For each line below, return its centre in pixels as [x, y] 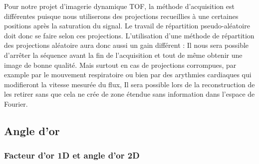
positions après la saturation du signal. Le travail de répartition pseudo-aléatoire [127, 26]
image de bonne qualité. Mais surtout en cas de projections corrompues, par [120, 65]
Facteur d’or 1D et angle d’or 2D [72, 155]
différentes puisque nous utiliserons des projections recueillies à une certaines [121, 16]
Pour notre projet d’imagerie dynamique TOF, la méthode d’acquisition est [119, 6]
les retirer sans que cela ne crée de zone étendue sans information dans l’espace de [129, 94]
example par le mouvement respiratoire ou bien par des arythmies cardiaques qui [128, 75]
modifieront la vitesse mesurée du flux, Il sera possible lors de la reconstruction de [129, 84]
